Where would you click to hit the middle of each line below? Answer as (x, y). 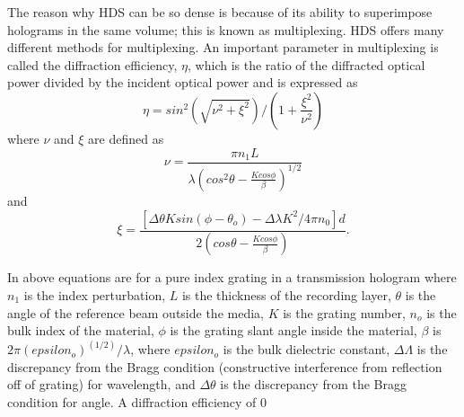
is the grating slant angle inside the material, (293, 330)
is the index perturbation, (95, 295)
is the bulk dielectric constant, (306, 349)
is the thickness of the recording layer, (286, 295)
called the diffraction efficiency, (92, 64)
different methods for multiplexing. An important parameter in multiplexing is (223, 47)
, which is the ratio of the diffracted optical (306, 64)
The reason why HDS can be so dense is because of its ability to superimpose (220, 12)
